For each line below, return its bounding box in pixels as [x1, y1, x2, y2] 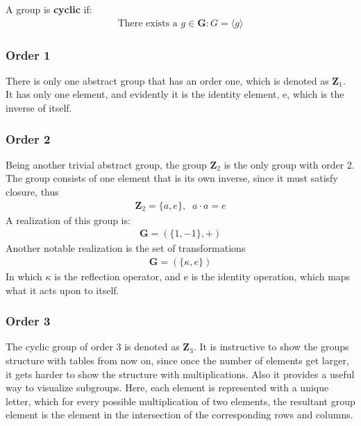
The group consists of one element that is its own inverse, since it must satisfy [6, 171, 338, 185]
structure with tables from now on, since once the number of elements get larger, [6, 352, 349, 367]
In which [6, 269, 42, 283]
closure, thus [6, 185, 59, 199]
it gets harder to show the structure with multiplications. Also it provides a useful [6, 366, 355, 381]
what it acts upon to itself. [6, 282, 119, 297]
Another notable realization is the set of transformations [6, 241, 246, 255]
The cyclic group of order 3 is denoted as [6, 339, 180, 354]
